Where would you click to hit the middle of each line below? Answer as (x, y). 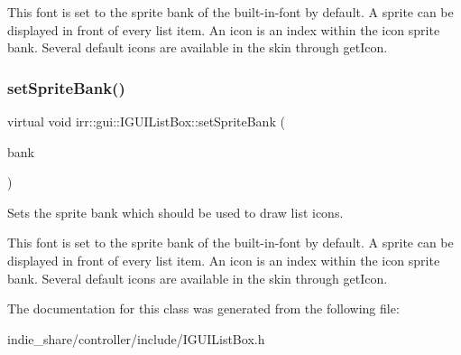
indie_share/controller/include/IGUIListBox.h (136, 338)
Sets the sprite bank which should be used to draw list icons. (175, 212)
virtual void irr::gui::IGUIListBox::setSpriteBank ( (146, 121)
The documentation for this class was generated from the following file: (203, 308)
